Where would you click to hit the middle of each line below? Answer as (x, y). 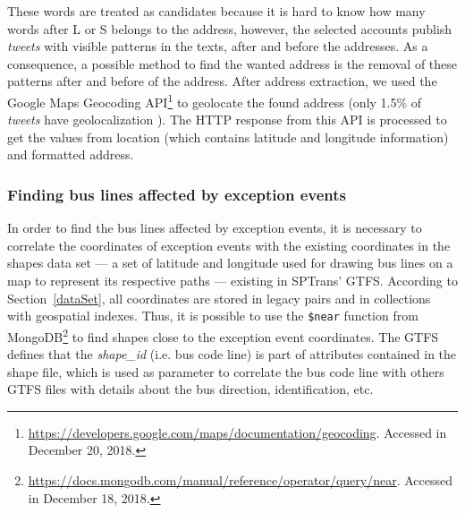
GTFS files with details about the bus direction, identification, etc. (190, 389)
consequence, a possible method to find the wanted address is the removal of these (232, 63)
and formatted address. (71, 154)
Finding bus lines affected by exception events (177, 194)
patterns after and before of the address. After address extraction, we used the (222, 81)
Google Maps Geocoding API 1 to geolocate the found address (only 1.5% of (215, 100)
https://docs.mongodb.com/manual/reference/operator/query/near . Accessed (241, 480)
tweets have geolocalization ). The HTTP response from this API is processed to (227, 120)
